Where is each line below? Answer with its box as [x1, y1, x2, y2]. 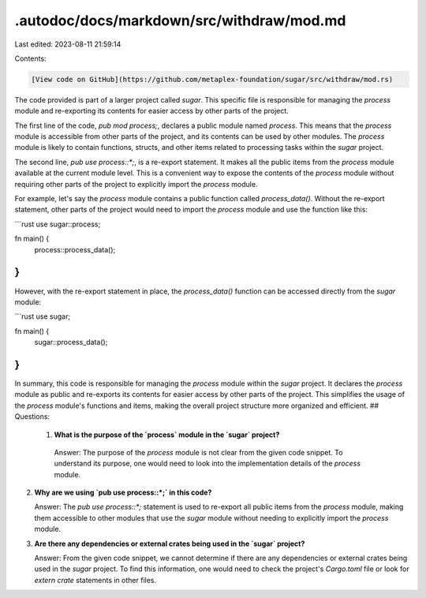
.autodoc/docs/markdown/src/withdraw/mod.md [14, 12, 346, 29]
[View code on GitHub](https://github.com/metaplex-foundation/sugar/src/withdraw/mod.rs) [31, 75, 394, 84]
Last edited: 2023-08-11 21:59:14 [14, 39, 121, 49]
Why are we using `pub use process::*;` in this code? [34, 488, 212, 497]
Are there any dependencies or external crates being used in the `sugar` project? [34, 539, 305, 548]
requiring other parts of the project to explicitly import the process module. [14, 179, 258, 189]
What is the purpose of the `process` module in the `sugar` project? [54, 430, 280, 439]
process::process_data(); [34, 245, 116, 254]
